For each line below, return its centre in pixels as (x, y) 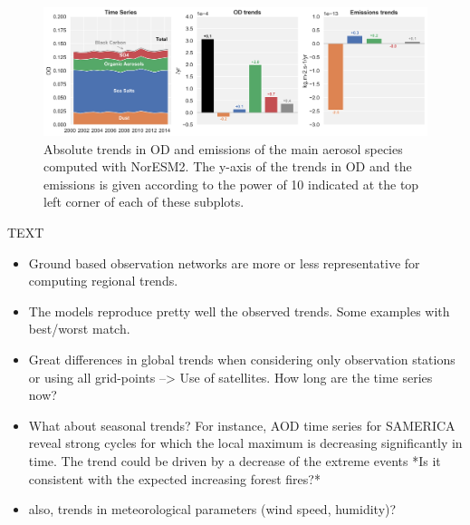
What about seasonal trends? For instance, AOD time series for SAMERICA (242, 425)
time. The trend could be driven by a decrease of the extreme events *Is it (235, 460)
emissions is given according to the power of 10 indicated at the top (231, 184)
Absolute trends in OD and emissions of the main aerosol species (223, 148)
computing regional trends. (103, 281)
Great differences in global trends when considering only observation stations (242, 359)
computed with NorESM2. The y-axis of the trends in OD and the (228, 166)
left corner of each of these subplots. (144, 202)
